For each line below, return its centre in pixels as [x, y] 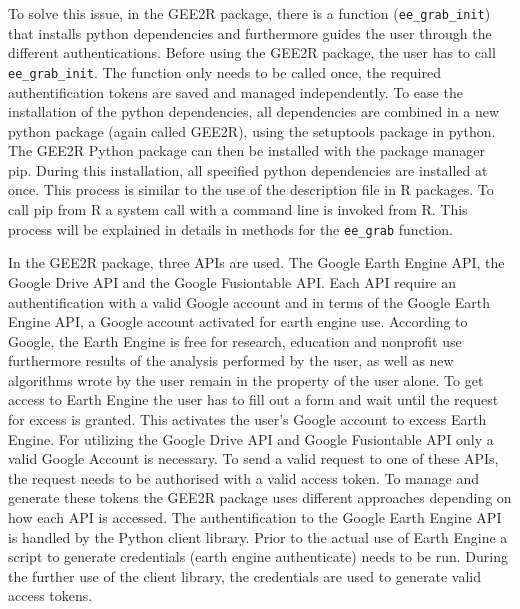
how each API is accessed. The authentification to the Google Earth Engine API [255, 517]
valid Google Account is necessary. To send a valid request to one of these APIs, [253, 458]
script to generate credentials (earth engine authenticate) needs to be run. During [258, 556]
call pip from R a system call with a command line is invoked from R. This [238, 209]
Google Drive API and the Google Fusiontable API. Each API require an [232, 281]
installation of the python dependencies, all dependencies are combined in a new [254, 111]
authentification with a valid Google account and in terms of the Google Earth [249, 301]
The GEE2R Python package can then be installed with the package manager [246, 150]
